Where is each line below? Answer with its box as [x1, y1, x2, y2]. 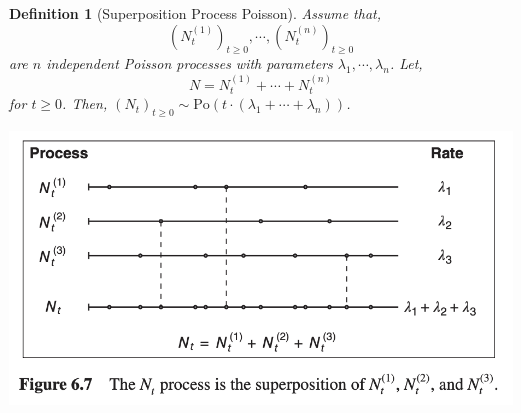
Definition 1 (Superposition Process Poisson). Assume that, [9, 3, 382, 23]
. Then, [62, 93, 108, 114]
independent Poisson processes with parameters [46, 53, 333, 74]
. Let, [389, 53, 423, 74]
